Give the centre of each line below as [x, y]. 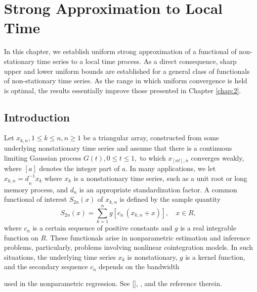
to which [153, 157]
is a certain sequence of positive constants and [102, 228]
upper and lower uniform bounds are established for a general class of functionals [127, 71]
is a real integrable [208, 228]
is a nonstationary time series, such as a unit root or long [161, 178]
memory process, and [36, 189]
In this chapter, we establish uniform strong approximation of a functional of [120, 51]
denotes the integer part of [79, 168]
